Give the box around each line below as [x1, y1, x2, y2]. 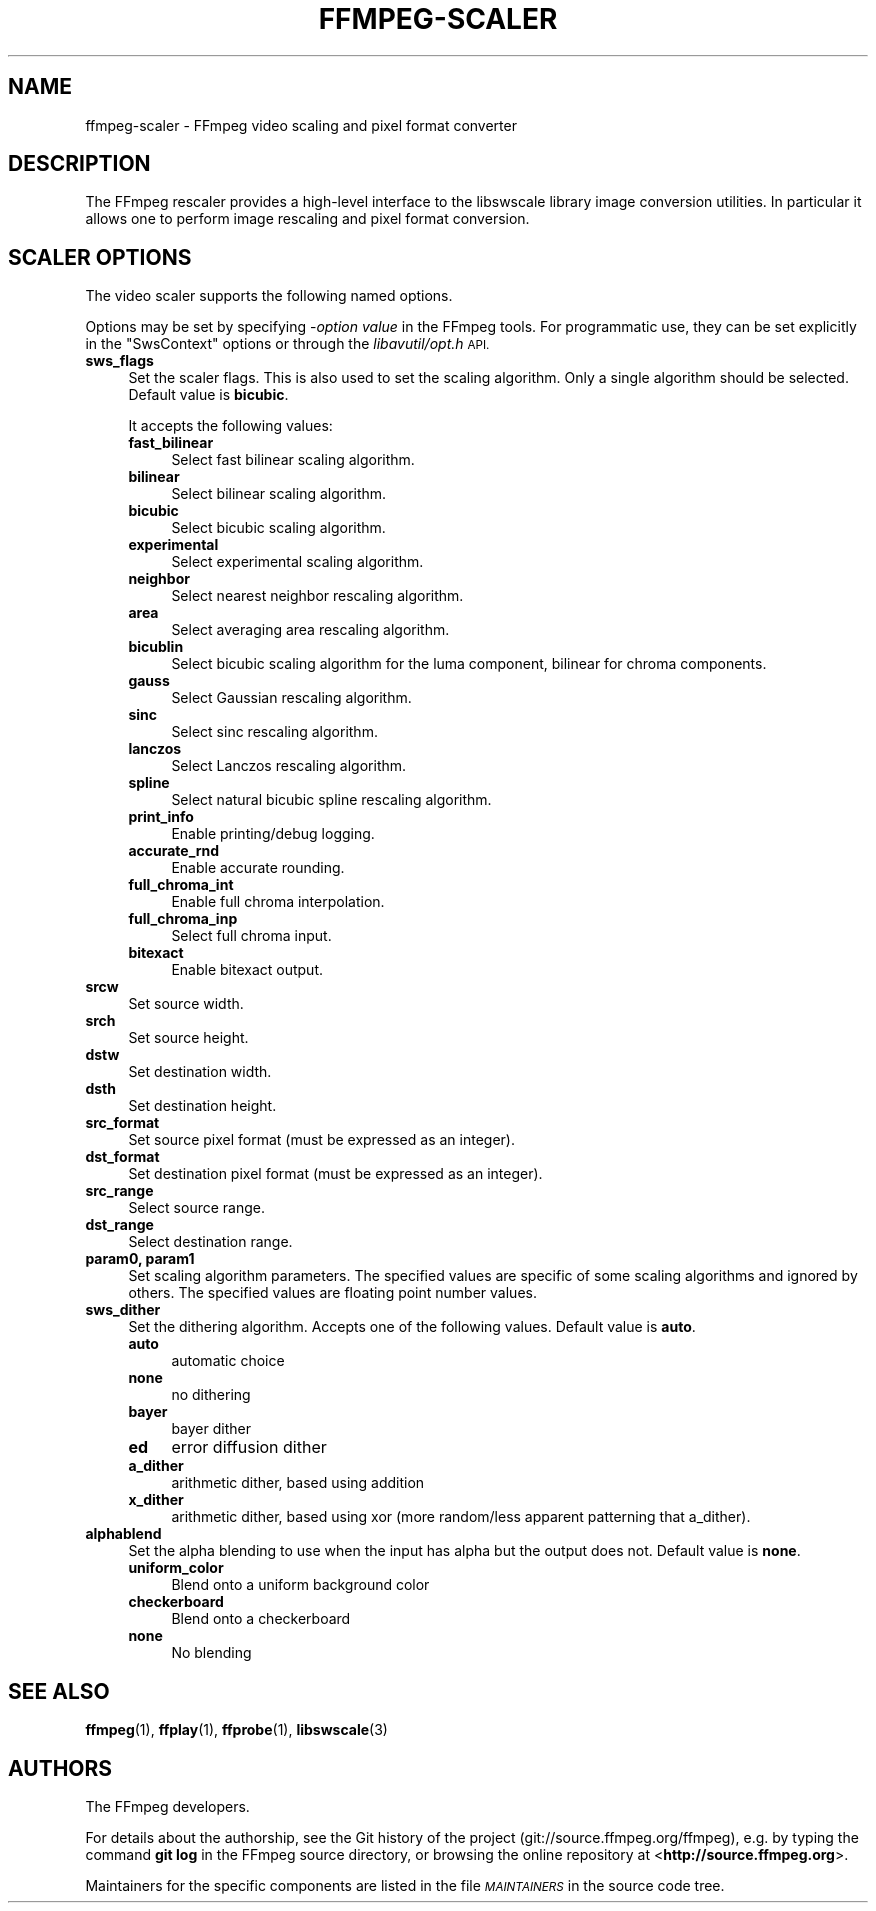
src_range [85, 1182, 154, 1200]
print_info [128, 808, 194, 826]
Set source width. [128, 995, 244, 1013]
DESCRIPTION [8, 151, 151, 177]
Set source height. [128, 1029, 249, 1047]
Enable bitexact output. [171, 961, 323, 979]
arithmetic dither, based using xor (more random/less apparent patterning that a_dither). [171, 1508, 751, 1526]
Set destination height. [128, 1097, 277, 1115]
